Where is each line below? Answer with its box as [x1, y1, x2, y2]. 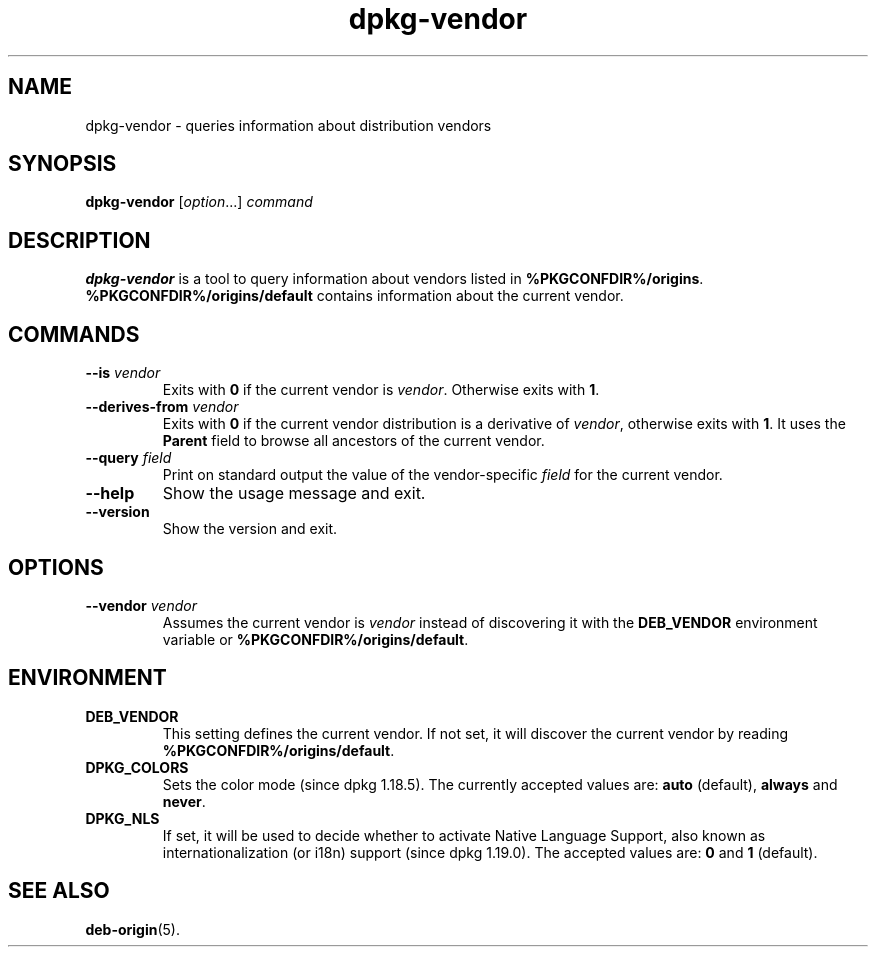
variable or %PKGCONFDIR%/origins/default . [162, 630, 469, 648]
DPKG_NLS [85, 809, 160, 827]
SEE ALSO [8, 878, 110, 904]
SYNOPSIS [8, 151, 117, 177]
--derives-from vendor [85, 398, 239, 416]
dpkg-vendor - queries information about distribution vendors [85, 116, 492, 134]
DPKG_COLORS [85, 758, 189, 776]
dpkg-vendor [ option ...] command [85, 193, 313, 211]
